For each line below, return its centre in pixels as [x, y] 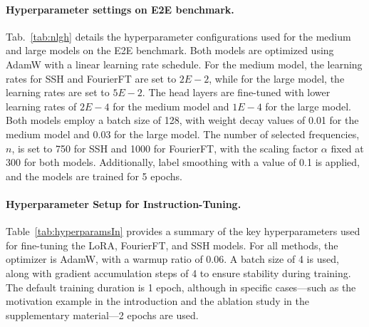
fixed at [347, 148]
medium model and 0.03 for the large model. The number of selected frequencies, [183, 134]
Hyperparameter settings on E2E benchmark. [120, 9]
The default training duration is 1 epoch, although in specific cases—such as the [181, 287]
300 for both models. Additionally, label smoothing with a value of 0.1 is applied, [183, 162]
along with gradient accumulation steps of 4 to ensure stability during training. [178, 272]
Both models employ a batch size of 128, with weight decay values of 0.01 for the [182, 120]
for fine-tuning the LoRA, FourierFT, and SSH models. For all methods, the [172, 245]
